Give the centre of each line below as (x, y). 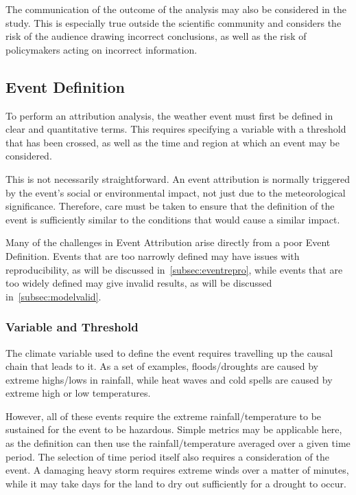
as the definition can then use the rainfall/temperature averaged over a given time (178, 443)
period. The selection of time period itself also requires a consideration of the (167, 456)
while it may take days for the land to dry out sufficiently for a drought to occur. (176, 483)
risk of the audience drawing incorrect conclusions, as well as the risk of (156, 36)
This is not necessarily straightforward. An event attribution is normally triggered (178, 178)
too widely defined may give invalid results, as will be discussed (139, 283)
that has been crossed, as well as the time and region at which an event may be (173, 142)
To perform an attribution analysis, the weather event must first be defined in (169, 115)
